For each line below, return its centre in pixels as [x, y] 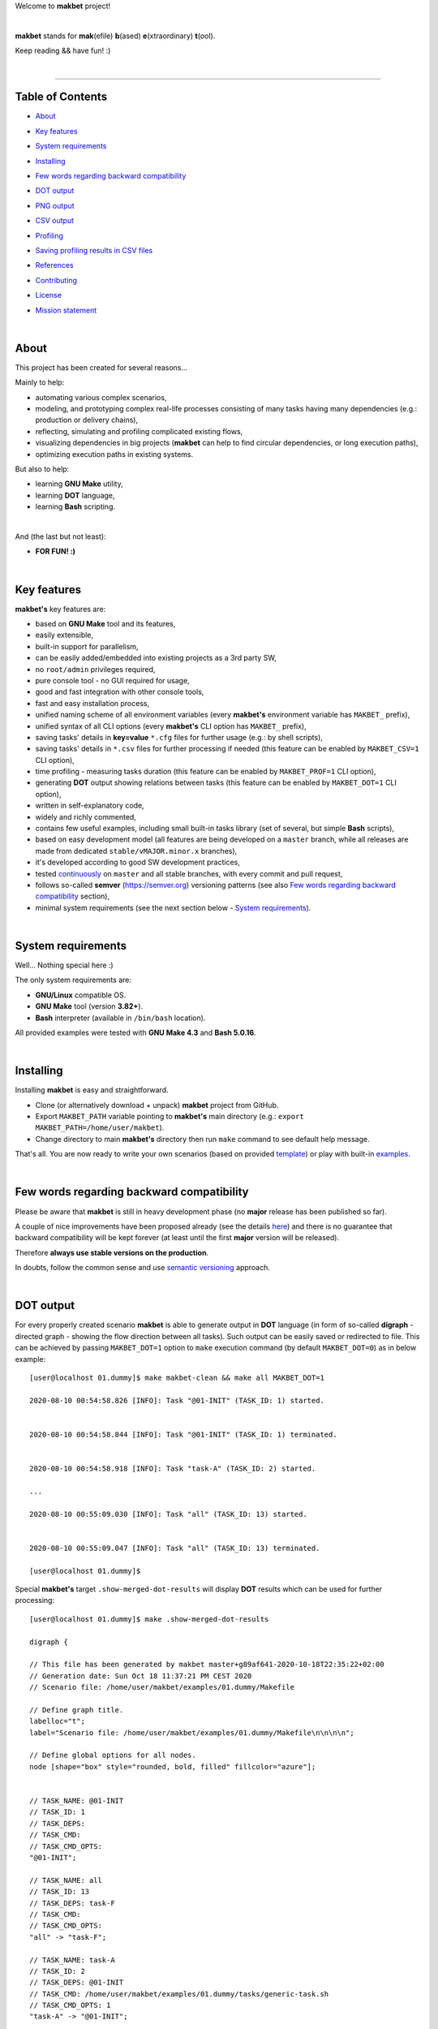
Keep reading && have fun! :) [63, 51]
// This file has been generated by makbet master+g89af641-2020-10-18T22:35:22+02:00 [207, 1665]
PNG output [55, 205]
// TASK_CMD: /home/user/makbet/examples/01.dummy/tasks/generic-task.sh [179, 1994]
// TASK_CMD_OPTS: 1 [70, 2005]
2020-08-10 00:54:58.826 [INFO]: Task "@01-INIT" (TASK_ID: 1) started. [177, 1400]
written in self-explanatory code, [90, 806]
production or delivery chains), [86, 420]
